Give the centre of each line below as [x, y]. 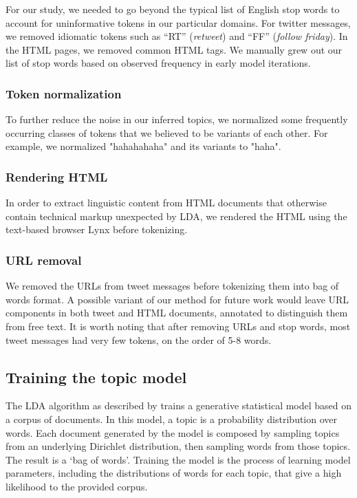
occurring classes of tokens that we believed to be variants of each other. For [167, 132]
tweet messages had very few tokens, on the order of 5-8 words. [139, 339]
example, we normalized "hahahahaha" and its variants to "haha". [143, 146]
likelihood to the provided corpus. [77, 486]
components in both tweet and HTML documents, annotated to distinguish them [177, 313]
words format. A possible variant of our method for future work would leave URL [177, 299]
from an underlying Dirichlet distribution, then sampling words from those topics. [178, 446]
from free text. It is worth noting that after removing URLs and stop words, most [178, 326]
